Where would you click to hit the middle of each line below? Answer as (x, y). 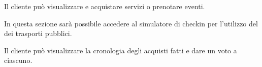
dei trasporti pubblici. (38, 33)
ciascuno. (18, 60)
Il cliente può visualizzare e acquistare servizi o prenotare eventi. (105, 6)
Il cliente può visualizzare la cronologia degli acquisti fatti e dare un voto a (121, 50)
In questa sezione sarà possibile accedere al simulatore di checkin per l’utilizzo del (131, 23)
